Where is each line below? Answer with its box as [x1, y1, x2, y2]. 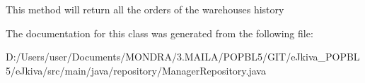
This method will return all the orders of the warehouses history [6, 2, 284, 16]
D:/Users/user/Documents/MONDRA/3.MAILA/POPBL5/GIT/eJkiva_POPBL [6, 49, 360, 64]
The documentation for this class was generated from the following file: [6, 25, 313, 40]
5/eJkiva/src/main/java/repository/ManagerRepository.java [6, 63, 266, 77]
